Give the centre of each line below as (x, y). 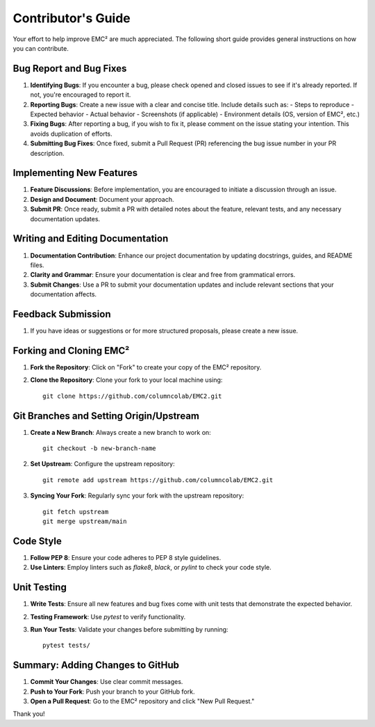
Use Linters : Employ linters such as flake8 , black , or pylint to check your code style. (151, 568)
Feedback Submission (62, 314)
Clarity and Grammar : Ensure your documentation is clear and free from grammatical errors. (163, 275)
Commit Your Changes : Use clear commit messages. (107, 682)
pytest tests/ (66, 646)
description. (48, 153)
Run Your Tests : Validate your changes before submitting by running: (129, 629)
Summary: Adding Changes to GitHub (96, 665)
